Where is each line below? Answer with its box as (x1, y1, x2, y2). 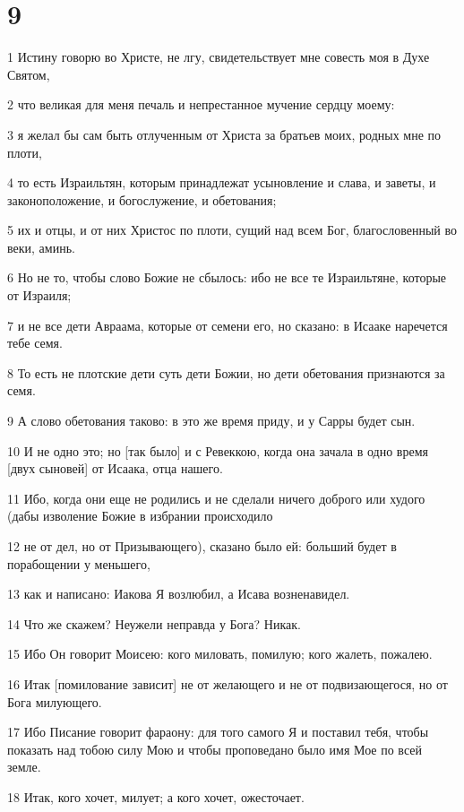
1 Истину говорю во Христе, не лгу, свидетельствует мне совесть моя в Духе (7, 48, 430, 66)
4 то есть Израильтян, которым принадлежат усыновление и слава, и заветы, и (7, 173, 436, 192)
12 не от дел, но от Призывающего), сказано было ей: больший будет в (7, 537, 397, 555)
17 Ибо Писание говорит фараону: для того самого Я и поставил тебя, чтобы (7, 722, 429, 741)
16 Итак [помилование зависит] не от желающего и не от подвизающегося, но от (7, 674, 448, 693)
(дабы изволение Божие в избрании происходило (7, 506, 273, 525)
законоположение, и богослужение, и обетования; (7, 190, 277, 209)
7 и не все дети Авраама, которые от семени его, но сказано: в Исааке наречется (7, 315, 448, 334)
